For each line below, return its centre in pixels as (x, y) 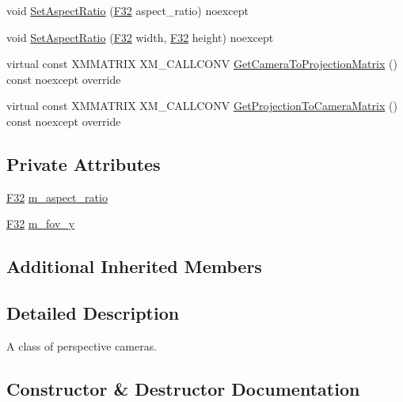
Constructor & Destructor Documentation (183, 388)
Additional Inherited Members (134, 266)
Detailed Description (93, 313)
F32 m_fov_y (41, 224)
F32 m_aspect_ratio (57, 197)
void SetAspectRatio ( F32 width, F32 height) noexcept (140, 37)
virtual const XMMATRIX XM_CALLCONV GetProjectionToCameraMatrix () (202, 106)
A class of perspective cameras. (82, 345)
